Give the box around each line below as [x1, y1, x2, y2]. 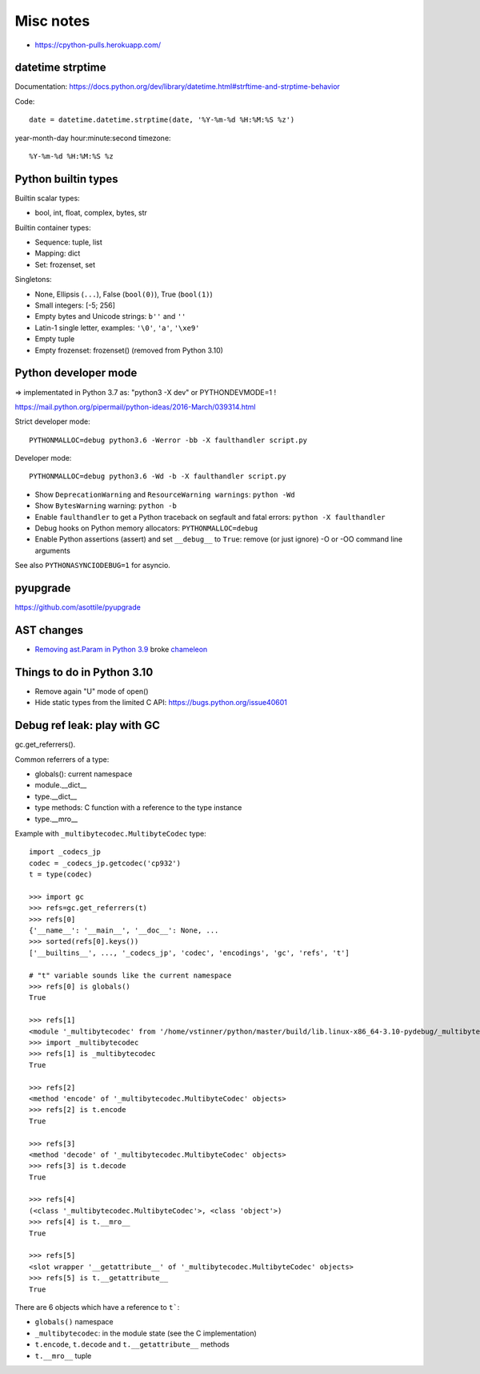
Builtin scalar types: [14, 193, 80, 203]
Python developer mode [14, 366, 138, 380]
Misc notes [14, 12, 90, 30]
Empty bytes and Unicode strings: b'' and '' [34, 312, 186, 321]
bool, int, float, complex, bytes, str [34, 208, 148, 218]
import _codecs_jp [29, 848, 102, 856]
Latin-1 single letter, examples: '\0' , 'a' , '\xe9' [34, 323, 200, 332]
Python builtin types [14, 172, 119, 186]
